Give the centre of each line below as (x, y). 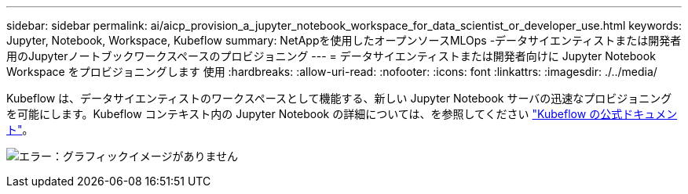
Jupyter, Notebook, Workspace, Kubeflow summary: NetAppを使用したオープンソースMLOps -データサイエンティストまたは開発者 (344, 40)
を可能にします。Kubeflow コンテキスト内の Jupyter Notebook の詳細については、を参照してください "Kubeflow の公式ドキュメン (342, 114)
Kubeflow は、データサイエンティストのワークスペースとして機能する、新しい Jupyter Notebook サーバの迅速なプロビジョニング (339, 98)
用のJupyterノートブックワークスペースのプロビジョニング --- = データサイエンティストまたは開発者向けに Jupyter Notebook (331, 56)
